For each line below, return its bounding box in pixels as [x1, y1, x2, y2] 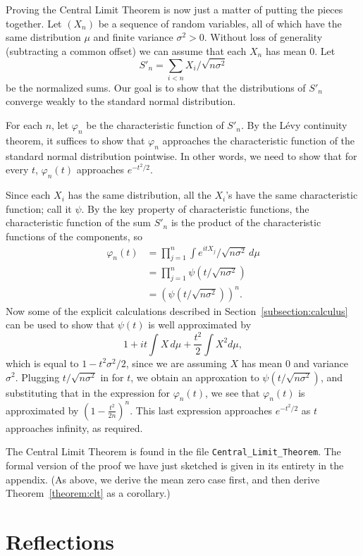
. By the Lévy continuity [240, 118, 347, 132]
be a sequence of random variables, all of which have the [98, 16, 342, 30]
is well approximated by [148, 317, 252, 332]
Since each [6, 187, 51, 202]
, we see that [205, 385, 260, 400]
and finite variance [93, 30, 173, 44]
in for [100, 369, 124, 384]
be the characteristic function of [86, 118, 224, 132]
